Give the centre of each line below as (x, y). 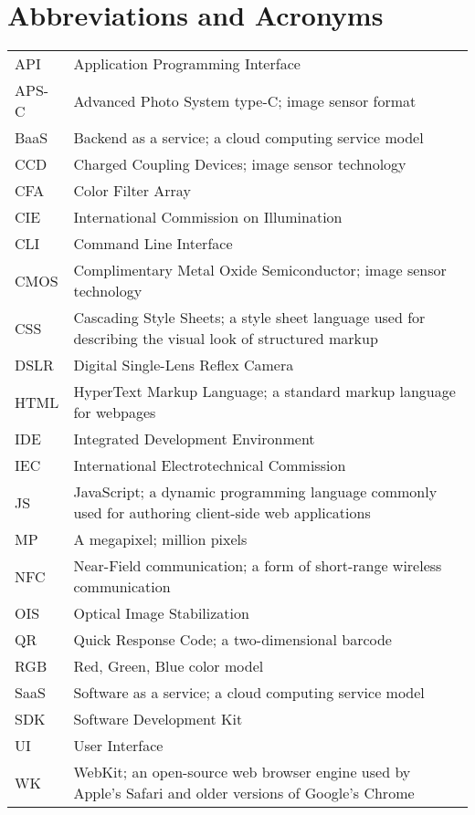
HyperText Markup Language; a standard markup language (264, 392)
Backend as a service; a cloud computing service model (248, 138)
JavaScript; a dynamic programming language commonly (255, 492)
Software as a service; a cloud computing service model (249, 693)
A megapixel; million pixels (160, 539)
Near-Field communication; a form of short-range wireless (258, 566)
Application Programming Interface (187, 64)
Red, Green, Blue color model (169, 666)
